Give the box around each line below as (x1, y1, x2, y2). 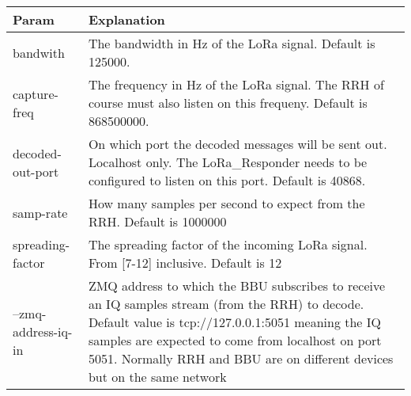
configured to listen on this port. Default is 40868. (88, 171, 366, 189)
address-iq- (13, 322, 73, 341)
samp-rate (13, 203, 68, 222)
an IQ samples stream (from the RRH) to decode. (88, 295, 364, 313)
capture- (13, 84, 58, 103)
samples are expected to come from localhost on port (88, 331, 382, 349)
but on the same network (88, 367, 227, 386)
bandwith (13, 43, 65, 62)
